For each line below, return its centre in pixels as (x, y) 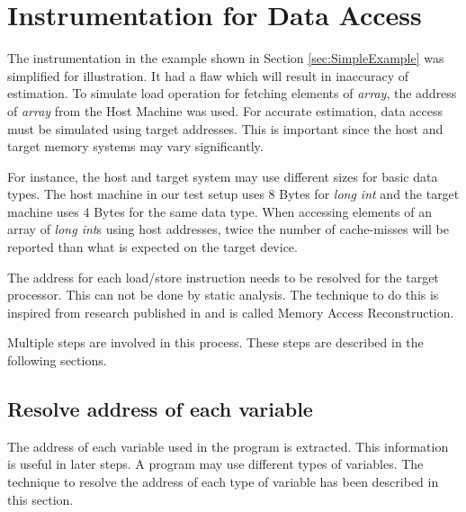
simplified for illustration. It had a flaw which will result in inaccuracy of (208, 75)
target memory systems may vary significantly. (135, 146)
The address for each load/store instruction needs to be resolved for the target (223, 277)
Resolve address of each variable (160, 409)
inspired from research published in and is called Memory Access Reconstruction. (231, 312)
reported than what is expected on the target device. (152, 247)
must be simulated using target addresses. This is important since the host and (225, 128)
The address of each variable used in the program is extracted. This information (228, 446)
